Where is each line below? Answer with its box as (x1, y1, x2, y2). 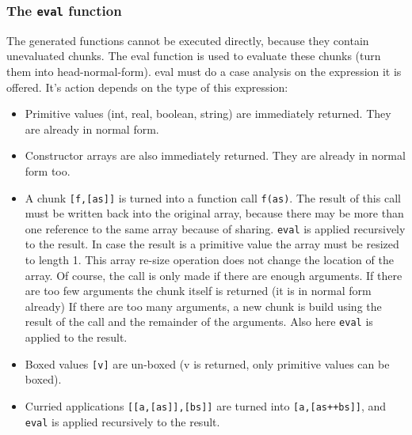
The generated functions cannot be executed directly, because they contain (6, 32, 369, 48)
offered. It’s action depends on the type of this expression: (6, 78, 288, 95)
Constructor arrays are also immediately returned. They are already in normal (25, 147, 406, 164)
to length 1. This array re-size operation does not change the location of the (25, 252, 394, 268)
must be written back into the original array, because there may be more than (25, 205, 404, 221)
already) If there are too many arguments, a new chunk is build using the (25, 297, 382, 314)
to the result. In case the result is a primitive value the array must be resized (25, 236, 399, 252)
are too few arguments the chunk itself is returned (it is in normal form (25, 282, 372, 299)
